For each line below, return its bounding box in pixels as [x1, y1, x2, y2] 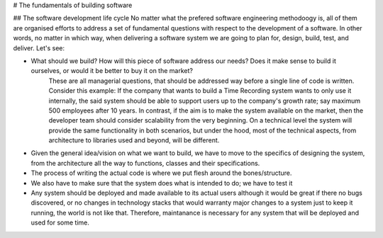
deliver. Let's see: [13, 43, 65, 52]
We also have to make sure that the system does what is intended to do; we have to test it [30, 178, 293, 187]
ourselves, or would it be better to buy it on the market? [30, 67, 193, 75]
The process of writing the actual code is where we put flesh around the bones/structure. [30, 169, 292, 177]
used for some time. [30, 218, 90, 227]
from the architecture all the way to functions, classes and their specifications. [30, 159, 260, 167]
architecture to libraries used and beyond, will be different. [48, 136, 220, 144]
